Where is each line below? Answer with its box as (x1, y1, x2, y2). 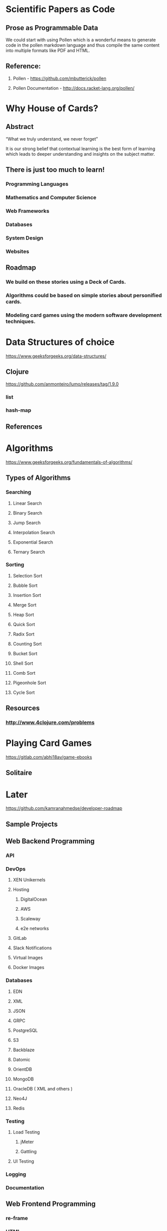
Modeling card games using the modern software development (5, 311, 162, 318)
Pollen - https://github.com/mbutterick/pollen (12, 75, 106, 81)
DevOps (5, 866, 26, 872)
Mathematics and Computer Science (5, 194, 96, 201)
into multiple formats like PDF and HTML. (5, 48, 90, 53)
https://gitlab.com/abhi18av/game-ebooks (5, 754, 92, 760)
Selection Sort (12, 572, 42, 578)
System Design (5, 234, 43, 241)
